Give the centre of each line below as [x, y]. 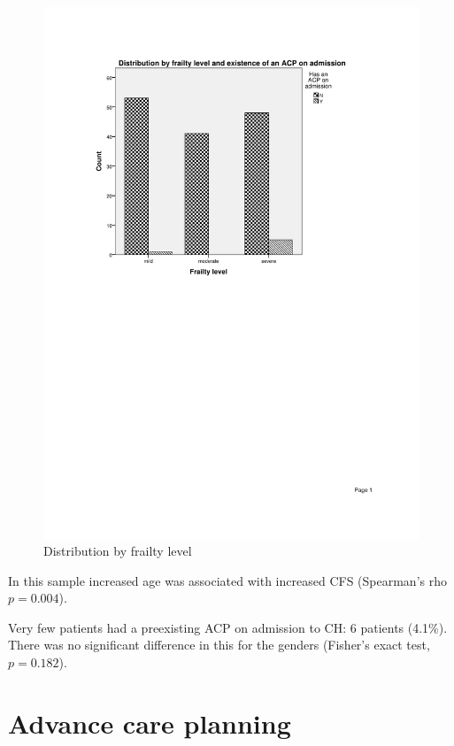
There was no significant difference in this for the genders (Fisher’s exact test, [219, 645]
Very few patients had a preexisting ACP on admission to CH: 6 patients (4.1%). [228, 627]
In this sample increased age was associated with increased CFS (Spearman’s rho [227, 580]
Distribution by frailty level [118, 551]
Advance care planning [150, 723]
